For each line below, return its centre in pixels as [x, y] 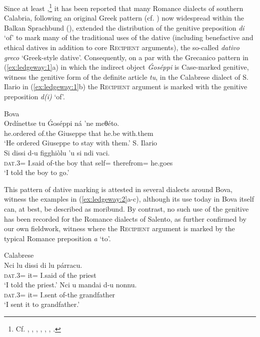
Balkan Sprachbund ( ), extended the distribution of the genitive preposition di [124, 27]
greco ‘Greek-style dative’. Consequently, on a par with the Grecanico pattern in [126, 57]
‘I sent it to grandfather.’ [42, 304]
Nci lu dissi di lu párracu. [43, 265]
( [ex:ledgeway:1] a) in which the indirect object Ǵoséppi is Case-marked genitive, [126, 67]
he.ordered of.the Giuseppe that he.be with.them [79, 133]
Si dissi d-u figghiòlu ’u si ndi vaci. [57, 152]
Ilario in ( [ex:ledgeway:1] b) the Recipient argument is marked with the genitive [126, 87]
